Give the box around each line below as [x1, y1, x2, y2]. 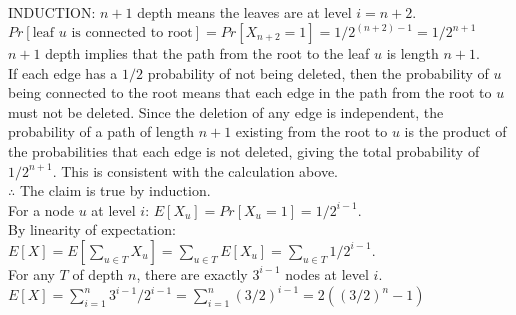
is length [386, 43, 439, 64]
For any [8, 263, 55, 284]
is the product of [404, 121, 507, 142]
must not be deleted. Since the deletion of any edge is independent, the [8, 101, 444, 122]
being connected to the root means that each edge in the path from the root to [8, 82, 492, 103]
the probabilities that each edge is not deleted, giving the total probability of [8, 141, 480, 161]
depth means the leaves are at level [137, 2, 352, 22]
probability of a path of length [8, 121, 194, 142]
